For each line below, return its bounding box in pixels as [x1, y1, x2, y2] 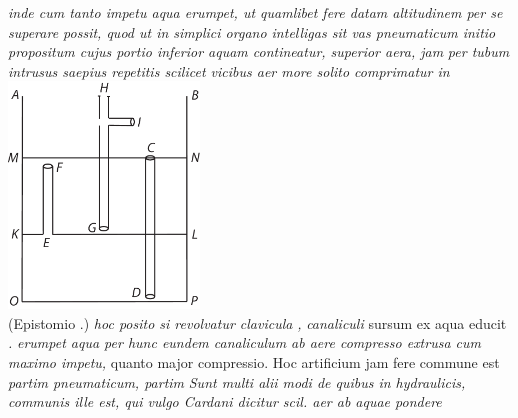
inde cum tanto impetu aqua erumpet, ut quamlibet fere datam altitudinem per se [8, 2, 503, 22]
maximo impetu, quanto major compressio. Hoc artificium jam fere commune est [8, 352, 500, 372]
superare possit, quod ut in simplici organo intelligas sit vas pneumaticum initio [8, 21, 496, 42]
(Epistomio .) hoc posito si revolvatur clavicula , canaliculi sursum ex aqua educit [8, 312, 507, 333]
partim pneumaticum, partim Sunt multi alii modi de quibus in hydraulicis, [8, 371, 466, 392]
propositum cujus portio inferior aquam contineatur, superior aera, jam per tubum [8, 41, 510, 62]
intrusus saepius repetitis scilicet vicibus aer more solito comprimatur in [8, 60, 450, 81]
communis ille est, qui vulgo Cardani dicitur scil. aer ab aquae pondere [8, 391, 442, 412]
